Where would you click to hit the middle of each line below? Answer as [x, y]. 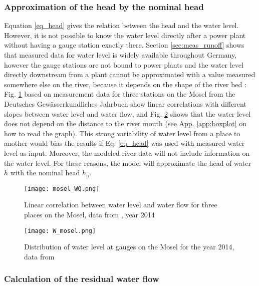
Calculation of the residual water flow [82, 279]
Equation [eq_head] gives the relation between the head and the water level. [121, 25]
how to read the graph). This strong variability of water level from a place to [122, 133]
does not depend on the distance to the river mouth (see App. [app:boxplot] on [125, 123]
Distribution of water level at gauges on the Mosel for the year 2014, [129, 247]
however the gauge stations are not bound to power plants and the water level [124, 64]
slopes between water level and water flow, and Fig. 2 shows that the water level [127, 113]
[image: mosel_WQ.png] [62, 189]
